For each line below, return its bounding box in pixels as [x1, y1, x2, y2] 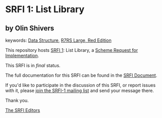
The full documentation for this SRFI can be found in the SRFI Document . [5, 72, 157, 78]
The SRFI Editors [5, 107, 41, 113]
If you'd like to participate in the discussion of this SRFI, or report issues [5, 82, 156, 88]
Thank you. [5, 98, 29, 103]
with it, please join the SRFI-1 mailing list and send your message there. [5, 87, 154, 94]
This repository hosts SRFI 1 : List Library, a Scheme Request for [5, 47, 138, 53]
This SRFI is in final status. [5, 63, 61, 68]
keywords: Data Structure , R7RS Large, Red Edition [5, 37, 112, 43]
